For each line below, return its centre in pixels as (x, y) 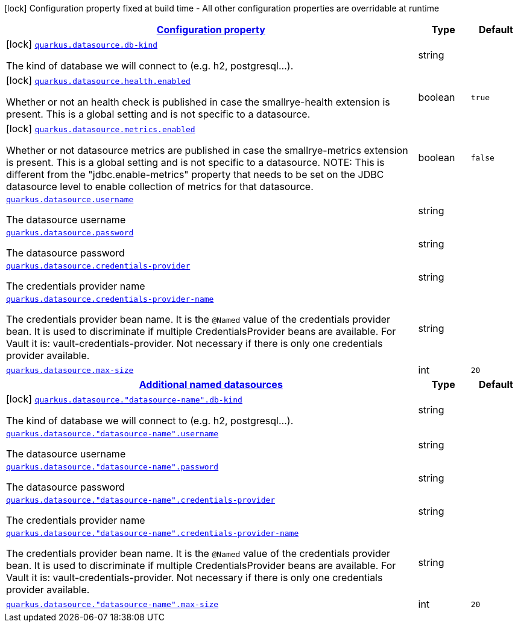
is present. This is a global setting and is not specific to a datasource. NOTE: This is (195, 162)
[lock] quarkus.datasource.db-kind (82, 44)
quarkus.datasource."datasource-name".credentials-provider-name (153, 533)
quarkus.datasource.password (70, 233)
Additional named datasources (211, 384)
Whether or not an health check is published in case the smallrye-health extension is (198, 102)
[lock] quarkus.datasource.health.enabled (98, 80)
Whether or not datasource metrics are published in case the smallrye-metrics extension (207, 150)
